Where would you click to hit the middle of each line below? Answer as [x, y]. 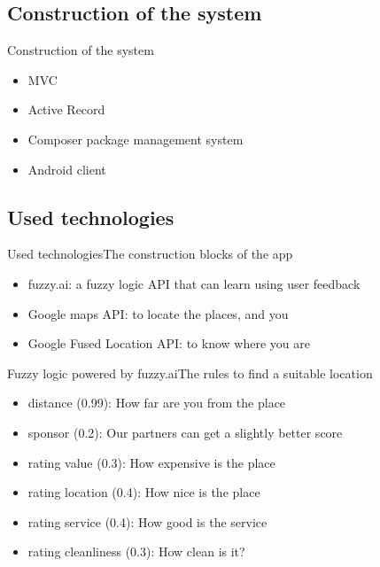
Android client [67, 169]
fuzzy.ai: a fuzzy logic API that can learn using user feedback [194, 283]
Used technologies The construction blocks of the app [150, 254]
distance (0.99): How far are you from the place [157, 403]
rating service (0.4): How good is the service [147, 521]
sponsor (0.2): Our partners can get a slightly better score [185, 432]
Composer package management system [136, 139]
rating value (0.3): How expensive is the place [151, 462]
